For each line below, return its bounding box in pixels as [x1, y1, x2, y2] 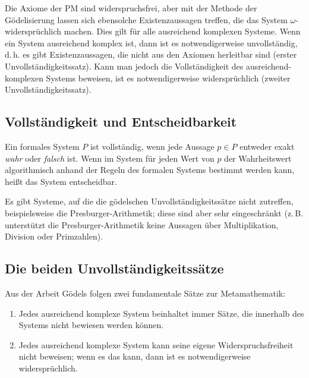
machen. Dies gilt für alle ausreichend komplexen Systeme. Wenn [64, 25, 301, 37]
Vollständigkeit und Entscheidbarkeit [5, 112, 237, 131]
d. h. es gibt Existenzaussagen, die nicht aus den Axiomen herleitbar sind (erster [5, 48, 297, 61]
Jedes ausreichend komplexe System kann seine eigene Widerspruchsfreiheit [18, 338, 294, 351]
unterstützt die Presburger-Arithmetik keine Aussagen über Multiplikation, [5, 218, 279, 231]
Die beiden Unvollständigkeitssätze [5, 259, 224, 278]
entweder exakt [239, 140, 295, 152]
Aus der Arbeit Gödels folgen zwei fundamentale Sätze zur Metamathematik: [5, 286, 286, 299]
